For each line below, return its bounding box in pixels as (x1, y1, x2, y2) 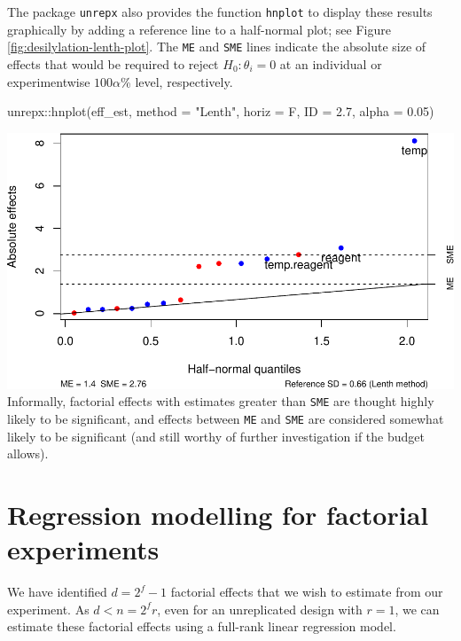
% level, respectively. (121, 72, 233, 90)
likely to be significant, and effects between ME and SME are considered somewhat (7, 409, 444, 427)
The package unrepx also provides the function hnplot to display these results (7, 3, 433, 20)
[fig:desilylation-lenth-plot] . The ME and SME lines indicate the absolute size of (7, 37, 426, 56)
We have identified (7, 582, 107, 601)
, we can (395, 599, 440, 618)
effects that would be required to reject (7, 54, 219, 73)
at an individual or (279, 54, 382, 73)
